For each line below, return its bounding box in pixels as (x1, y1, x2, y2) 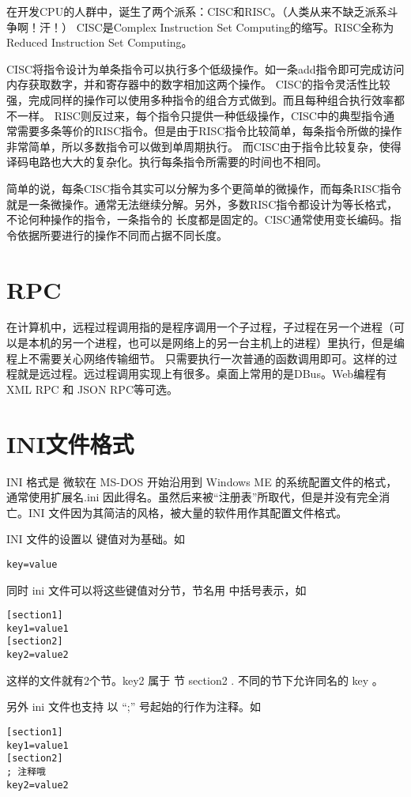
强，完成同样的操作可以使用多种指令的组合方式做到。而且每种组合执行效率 (6, 91, 394, 108)
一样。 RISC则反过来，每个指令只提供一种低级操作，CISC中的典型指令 (17, 107, 383, 123)
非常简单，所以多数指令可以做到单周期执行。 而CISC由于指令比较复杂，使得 (6, 138, 402, 154)
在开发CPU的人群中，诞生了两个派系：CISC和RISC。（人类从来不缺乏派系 (6, 3, 387, 19)
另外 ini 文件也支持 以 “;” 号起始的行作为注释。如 (6, 698, 261, 715)
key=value (6, 558, 58, 570)
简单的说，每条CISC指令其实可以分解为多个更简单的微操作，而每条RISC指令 (6, 179, 402, 196)
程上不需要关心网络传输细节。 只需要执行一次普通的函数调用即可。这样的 (6, 349, 386, 366)
